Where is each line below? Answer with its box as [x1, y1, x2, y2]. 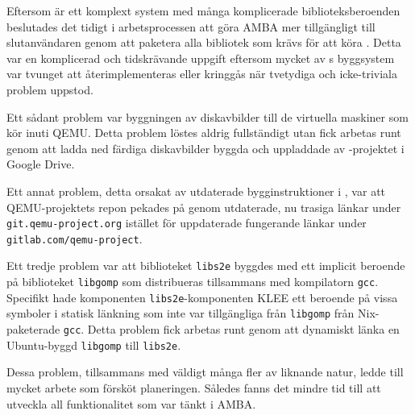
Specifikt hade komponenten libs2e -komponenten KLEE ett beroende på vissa [6, 288, 398, 305]
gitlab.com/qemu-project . [6, 230, 143, 247]
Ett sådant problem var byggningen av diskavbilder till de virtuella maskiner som [6, 108, 409, 125]
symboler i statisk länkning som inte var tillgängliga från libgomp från [6, 305, 355, 322]
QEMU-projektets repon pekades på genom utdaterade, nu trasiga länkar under [6, 198, 401, 215]
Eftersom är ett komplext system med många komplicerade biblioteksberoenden [6, 2, 400, 19]
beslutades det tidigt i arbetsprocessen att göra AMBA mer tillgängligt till [6, 18, 376, 35]
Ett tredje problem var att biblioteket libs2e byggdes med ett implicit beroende [6, 257, 405, 274]
